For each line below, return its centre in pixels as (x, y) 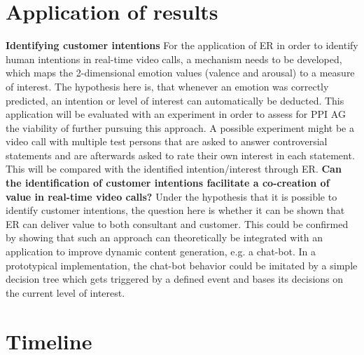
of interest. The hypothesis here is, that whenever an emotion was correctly (167, 86)
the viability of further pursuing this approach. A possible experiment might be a (180, 127)
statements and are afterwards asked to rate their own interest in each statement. (180, 155)
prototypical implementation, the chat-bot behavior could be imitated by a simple (182, 265)
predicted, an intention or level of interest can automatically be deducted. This (175, 100)
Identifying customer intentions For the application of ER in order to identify (182, 45)
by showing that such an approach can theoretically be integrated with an (164, 237)
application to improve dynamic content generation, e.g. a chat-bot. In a (161, 252)
